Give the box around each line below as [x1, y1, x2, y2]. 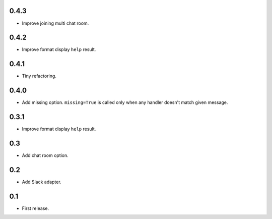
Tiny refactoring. [22, 73, 56, 79]
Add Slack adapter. [22, 179, 61, 185]
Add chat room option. [22, 152, 69, 158]
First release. [22, 205, 49, 211]
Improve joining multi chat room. [22, 20, 89, 26]
